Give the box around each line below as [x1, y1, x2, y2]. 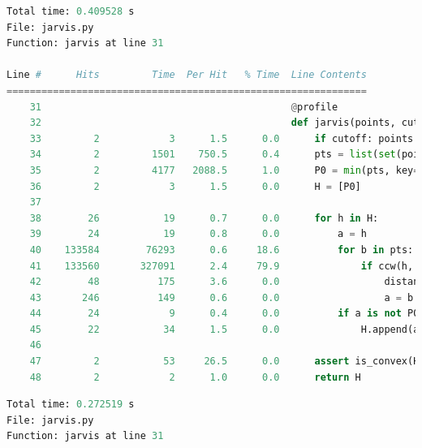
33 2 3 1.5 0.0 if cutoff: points [29, 132, 414, 144]
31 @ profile [29, 101, 338, 113]
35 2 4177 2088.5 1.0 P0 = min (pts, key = [29, 164, 420, 176]
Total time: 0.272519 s [6, 398, 135, 411]
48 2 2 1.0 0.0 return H [29, 371, 361, 383]
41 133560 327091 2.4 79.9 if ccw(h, [29, 260, 414, 272]
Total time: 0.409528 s [6, 6, 135, 17]
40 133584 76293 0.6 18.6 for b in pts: [29, 243, 414, 256]
